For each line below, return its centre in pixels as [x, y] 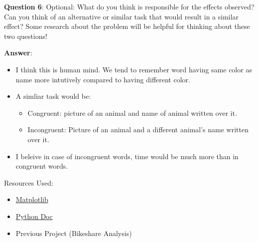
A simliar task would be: [53, 96]
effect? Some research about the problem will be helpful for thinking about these [127, 26]
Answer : [18, 53]
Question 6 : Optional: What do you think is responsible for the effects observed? [129, 6]
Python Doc [34, 216]
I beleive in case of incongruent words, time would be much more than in [127, 156]
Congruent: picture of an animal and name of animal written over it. [132, 113]
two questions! [26, 36]
